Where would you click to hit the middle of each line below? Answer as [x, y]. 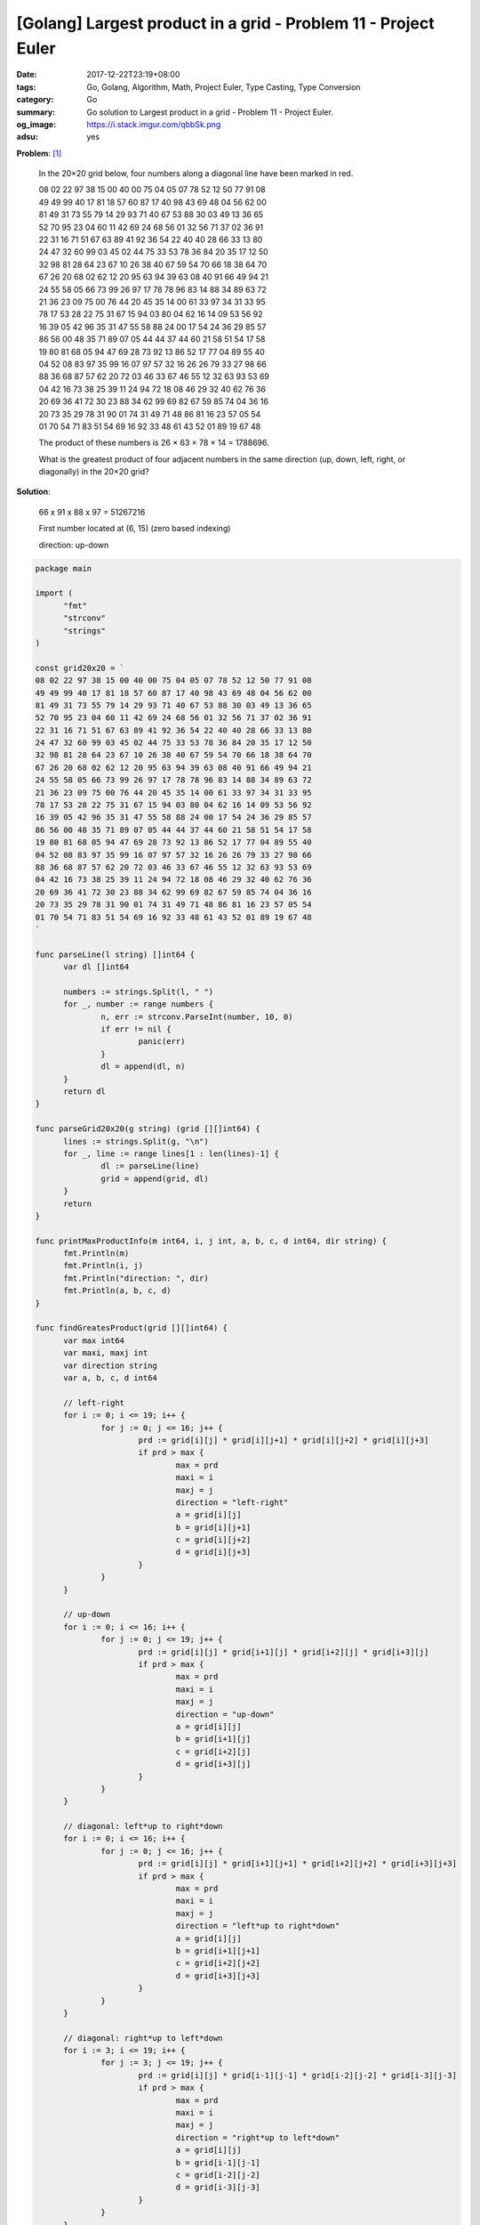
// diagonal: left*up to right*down [143, 1826]
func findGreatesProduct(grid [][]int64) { [132, 1328]
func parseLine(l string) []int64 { [115, 954]
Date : [27, 75]
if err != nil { [136, 1029]
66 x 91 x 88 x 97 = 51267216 [92, 512]
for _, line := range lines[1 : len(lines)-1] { [171, 1153]
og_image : [36, 124]
